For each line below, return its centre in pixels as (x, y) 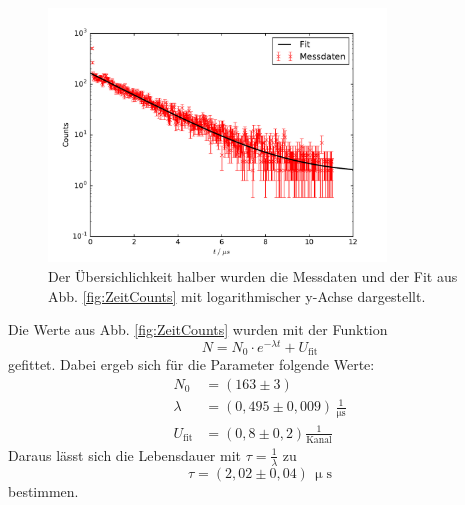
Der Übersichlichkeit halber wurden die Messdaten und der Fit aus (253, 275)
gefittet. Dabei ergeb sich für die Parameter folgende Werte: (191, 364)
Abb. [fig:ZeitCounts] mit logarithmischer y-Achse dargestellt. (237, 295)
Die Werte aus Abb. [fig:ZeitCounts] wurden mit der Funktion (198, 329)
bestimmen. (43, 490)
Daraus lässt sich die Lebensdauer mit (125, 454)
